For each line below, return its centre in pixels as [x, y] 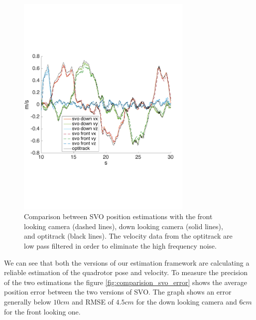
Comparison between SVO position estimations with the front [118, 216]
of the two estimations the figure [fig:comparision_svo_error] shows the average [126, 282]
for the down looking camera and [187, 302]
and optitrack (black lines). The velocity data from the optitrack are [128, 236]
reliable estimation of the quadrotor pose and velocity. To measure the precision [126, 272]
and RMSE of [93, 302]
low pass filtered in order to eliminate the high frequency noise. [120, 246]
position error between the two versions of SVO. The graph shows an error [118, 292]
